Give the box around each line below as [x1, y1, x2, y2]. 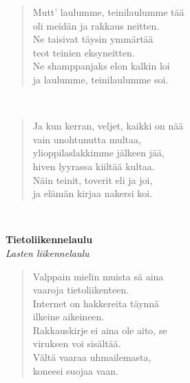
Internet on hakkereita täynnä [32, 296, 160, 310]
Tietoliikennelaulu [6, 232, 93, 247]
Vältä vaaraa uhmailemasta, [32, 350, 151, 364]
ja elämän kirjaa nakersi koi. [32, 186, 153, 200]
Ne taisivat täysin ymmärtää [32, 32, 154, 46]
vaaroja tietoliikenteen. [32, 282, 129, 297]
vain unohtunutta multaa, [32, 132, 141, 146]
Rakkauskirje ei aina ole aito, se [32, 322, 167, 337]
